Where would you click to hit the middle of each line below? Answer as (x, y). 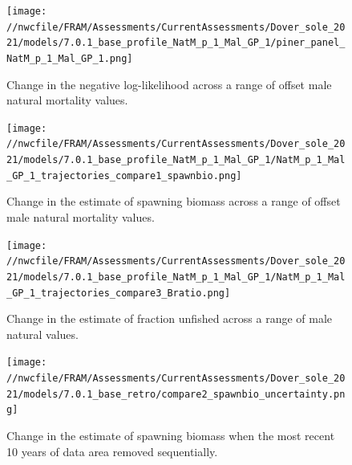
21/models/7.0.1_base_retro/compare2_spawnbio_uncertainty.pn (176, 394)
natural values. (42, 334)
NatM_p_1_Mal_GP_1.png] (70, 58)
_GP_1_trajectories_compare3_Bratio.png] (119, 293)
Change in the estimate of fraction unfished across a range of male (170, 318)
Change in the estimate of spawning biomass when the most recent (171, 436)
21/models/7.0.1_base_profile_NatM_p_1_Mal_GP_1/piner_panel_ (176, 43)
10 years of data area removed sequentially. (112, 451)
